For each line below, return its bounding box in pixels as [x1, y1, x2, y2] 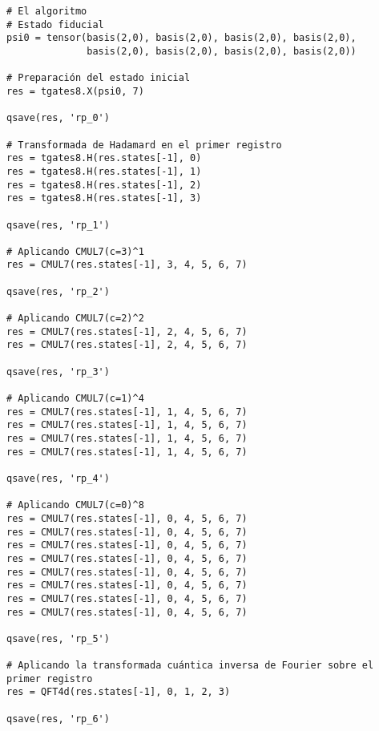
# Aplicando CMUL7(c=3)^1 [6, 245, 144, 257]
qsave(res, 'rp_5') [6, 632, 110, 644]
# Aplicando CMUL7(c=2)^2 [6, 313, 144, 325]
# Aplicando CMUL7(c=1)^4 [6, 393, 144, 405]
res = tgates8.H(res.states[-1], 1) [6, 165, 202, 177]
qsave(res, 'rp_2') [6, 285, 110, 297]
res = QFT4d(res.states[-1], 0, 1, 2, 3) [6, 686, 231, 698]
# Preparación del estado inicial [6, 72, 191, 84]
